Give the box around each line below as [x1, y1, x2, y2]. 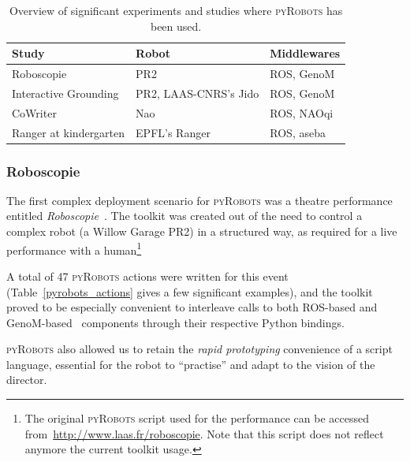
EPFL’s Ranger [136, 124, 211, 140]
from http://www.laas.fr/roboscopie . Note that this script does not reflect [24, 425, 384, 442]
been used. [150, 17, 202, 34]
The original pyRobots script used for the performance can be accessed [24, 410, 369, 427]
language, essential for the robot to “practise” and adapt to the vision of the [6, 356, 375, 372]
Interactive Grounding [12, 84, 119, 101]
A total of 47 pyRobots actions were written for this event [6, 267, 289, 284]
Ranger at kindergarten [12, 124, 125, 140]
